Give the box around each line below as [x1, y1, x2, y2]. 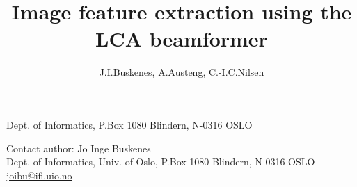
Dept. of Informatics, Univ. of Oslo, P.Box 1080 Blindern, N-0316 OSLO [6, 154, 315, 169]
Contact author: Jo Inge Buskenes [6, 140, 151, 155]
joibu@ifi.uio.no [6, 168, 72, 182]
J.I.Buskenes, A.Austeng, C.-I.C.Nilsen [99, 65, 264, 79]
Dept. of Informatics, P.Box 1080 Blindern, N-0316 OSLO [6, 117, 253, 131]
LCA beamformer [95, 24, 268, 53]
